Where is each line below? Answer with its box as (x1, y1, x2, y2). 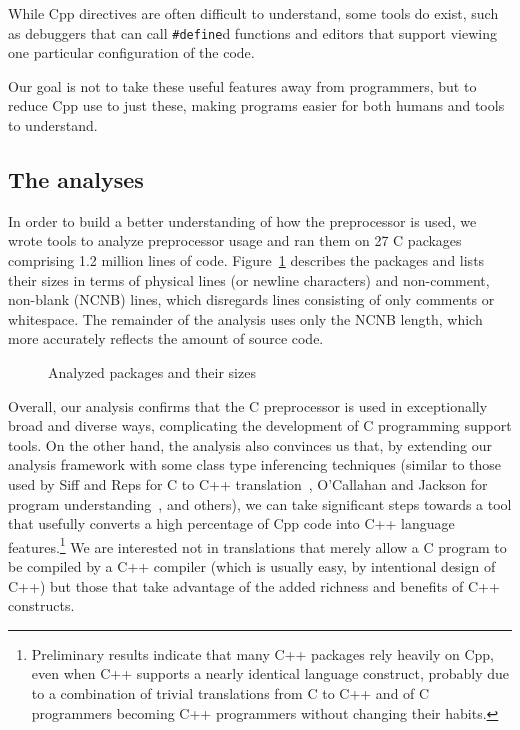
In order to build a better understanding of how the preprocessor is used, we (8, 210, 477, 231)
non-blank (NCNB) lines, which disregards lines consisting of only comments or (8, 289, 495, 310)
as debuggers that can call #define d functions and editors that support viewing (8, 22, 497, 43)
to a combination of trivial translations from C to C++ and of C (31, 682, 430, 703)
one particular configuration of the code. (8, 42, 255, 63)
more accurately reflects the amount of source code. (8, 328, 324, 349)
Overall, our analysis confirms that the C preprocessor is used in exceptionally (8, 395, 488, 416)
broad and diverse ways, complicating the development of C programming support (8, 415, 512, 436)
